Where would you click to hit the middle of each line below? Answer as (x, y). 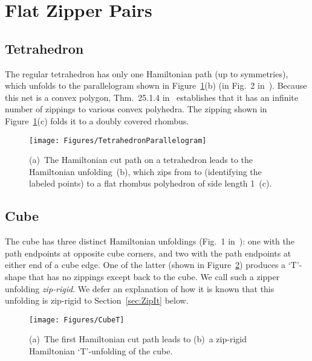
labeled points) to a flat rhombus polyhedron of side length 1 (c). (151, 183)
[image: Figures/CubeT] (77, 320)
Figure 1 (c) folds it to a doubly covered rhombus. (97, 120)
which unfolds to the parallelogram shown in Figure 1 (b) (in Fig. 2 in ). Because (156, 85)
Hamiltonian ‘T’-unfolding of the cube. (101, 351)
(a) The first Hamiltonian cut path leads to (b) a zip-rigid (138, 339)
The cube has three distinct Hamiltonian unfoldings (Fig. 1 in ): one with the (150, 241)
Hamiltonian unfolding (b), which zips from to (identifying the (145, 171)
